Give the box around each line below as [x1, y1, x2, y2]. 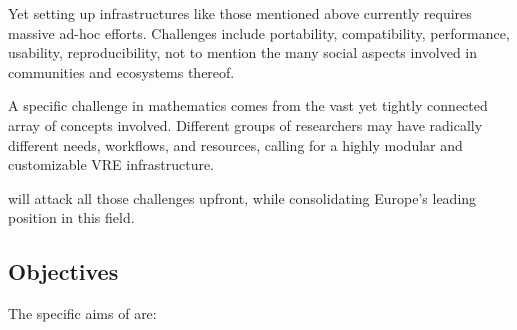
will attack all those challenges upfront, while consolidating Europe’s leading [8, 187, 477, 208]
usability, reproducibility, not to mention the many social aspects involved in [8, 42, 478, 63]
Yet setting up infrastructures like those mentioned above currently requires [8, 3, 472, 23]
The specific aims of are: [8, 303, 157, 324]
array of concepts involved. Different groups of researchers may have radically [8, 114, 483, 135]
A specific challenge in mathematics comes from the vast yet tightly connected [8, 95, 488, 116]
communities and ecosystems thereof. [8, 61, 235, 82]
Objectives [8, 256, 119, 287]
